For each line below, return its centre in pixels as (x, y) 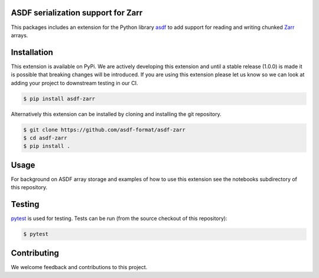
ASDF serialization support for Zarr (77, 13)
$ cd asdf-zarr (45, 138)
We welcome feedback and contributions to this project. (79, 267)
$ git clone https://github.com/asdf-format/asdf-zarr (104, 130)
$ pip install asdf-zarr (59, 98)
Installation (32, 52)
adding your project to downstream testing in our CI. (74, 83)
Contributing (35, 253)
